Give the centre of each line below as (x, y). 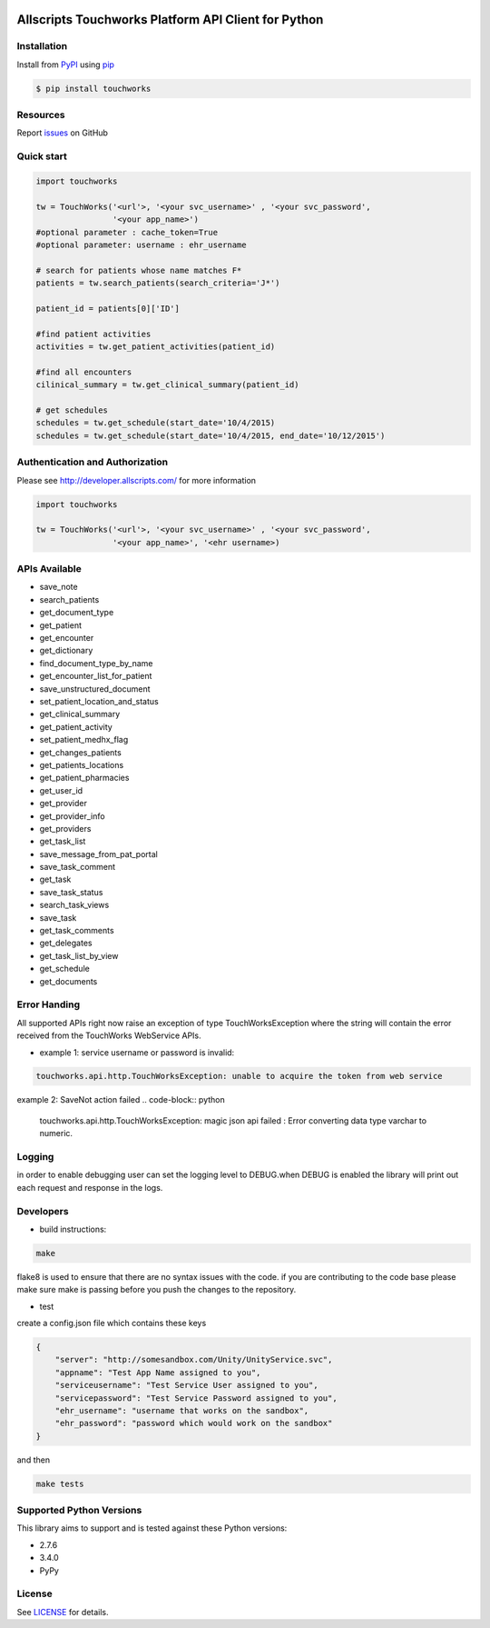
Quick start (42, 156)
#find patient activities (93, 334)
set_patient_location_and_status (99, 701)
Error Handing (49, 1004)
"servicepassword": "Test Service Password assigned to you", (196, 1398)
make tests (60, 1483)
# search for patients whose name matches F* (139, 270)
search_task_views (74, 905)
